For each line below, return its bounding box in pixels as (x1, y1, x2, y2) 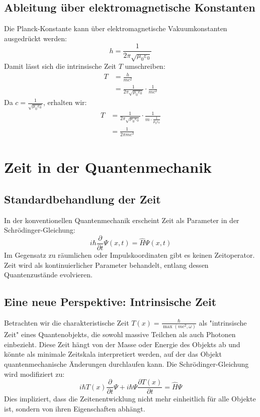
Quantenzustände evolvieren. (4, 269, 93, 280)
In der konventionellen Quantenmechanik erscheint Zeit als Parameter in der (4, 215, 239, 225)
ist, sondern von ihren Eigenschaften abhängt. (4, 403, 145, 413)
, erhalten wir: (43, 97, 87, 107)
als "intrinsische (199, 317, 247, 328)
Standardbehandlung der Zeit (4, 191, 161, 206)
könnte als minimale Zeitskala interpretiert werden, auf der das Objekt (4, 349, 222, 359)
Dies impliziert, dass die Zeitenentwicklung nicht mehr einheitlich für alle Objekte (4, 393, 256, 404)
